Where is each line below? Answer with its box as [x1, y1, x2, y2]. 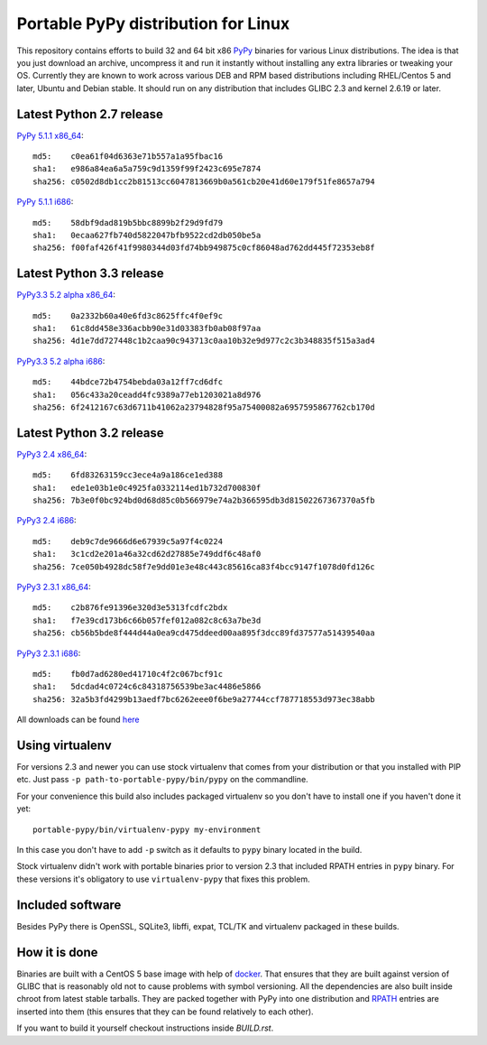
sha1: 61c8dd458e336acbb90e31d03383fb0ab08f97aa [32, 323, 262, 334]
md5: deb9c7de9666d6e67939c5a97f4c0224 [32, 536, 224, 546]
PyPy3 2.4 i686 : [16, 515, 77, 526]
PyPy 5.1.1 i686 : [16, 197, 74, 208]
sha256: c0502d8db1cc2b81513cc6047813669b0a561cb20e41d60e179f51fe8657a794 [32, 176, 375, 187]
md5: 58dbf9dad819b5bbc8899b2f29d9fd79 [32, 217, 224, 227]
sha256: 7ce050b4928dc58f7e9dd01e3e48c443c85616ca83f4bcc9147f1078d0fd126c [32, 561, 375, 572]
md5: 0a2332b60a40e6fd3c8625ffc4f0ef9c [32, 310, 224, 320]
